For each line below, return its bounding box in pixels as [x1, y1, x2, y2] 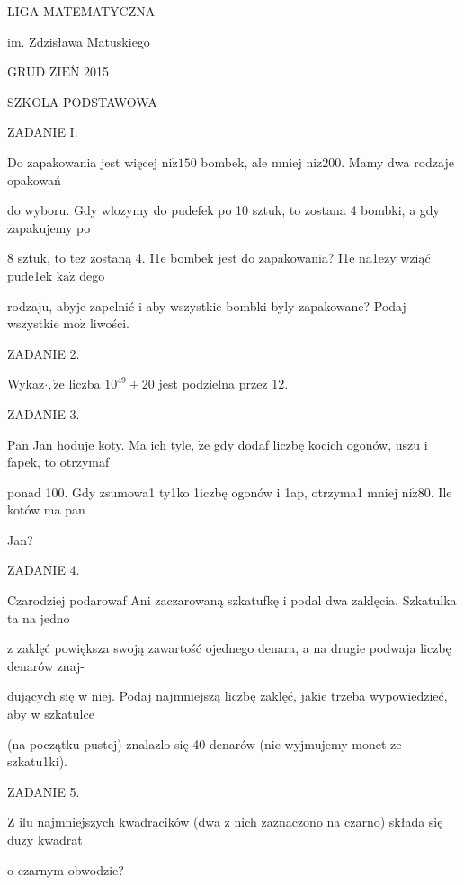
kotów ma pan [7, 500, 85, 519]
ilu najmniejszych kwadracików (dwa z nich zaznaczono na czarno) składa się [19, 812, 443, 831]
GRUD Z [7, 62, 58, 81]
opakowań [7, 170, 61, 189]
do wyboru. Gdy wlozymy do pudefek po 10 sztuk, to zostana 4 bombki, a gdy [7, 201, 440, 219]
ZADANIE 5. [7, 782, 80, 800]
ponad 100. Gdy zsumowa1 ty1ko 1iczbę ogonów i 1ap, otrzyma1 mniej [7, 482, 398, 501]
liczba [68, 374, 101, 393]
